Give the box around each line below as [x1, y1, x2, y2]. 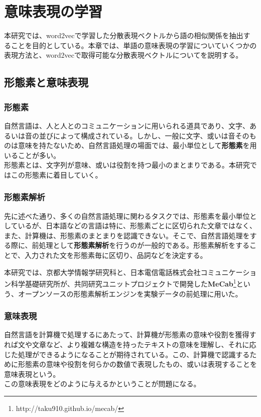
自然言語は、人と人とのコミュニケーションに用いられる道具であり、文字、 [4, 120, 249, 130]
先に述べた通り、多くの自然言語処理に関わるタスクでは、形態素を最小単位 [4, 210, 250, 221]
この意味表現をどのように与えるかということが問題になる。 [4, 378, 201, 389]
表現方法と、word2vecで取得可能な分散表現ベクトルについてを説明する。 [4, 50, 243, 60]
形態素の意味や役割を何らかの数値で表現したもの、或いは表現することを [18, 359, 257, 369]
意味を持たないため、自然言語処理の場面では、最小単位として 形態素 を [18, 140, 250, 151]
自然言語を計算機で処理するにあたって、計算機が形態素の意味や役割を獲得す [4, 329, 256, 340]
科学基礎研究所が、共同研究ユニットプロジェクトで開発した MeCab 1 [11, 277, 236, 289]
